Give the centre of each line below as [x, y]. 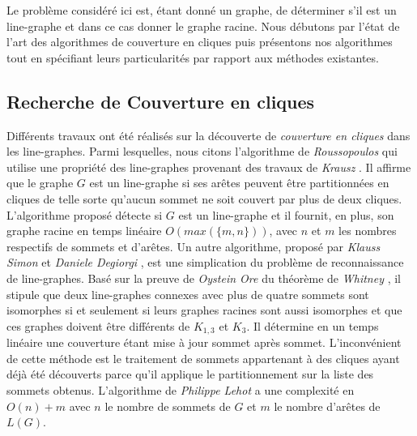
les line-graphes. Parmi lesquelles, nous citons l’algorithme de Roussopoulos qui [202, 151]
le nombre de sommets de [168, 406]
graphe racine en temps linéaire [84, 231]
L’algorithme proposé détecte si [85, 214]
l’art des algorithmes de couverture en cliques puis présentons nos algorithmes [200, 42]
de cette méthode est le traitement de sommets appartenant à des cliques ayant [203, 358]
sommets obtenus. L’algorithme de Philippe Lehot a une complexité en [181, 389]
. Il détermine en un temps [313, 325]
